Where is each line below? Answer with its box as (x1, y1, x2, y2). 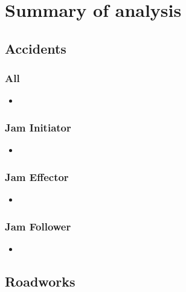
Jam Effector (5, 169, 69, 184)
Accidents (5, 39, 66, 57)
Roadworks (5, 271, 75, 290)
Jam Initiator (5, 119, 71, 135)
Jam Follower (5, 218, 71, 233)
